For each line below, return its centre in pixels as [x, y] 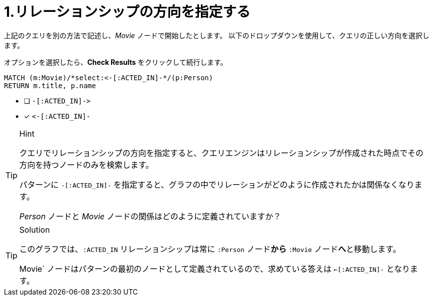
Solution [35, 229]
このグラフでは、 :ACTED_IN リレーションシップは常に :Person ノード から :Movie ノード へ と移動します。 [210, 249]
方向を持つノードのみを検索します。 [87, 165]
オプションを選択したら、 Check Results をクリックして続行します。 [116, 62]
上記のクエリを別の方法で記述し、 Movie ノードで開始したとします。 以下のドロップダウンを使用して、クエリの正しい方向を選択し [217, 35]
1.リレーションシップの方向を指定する [127, 12]
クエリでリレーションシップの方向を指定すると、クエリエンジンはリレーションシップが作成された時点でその [221, 153]
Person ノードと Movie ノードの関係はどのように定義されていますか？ [150, 216]
